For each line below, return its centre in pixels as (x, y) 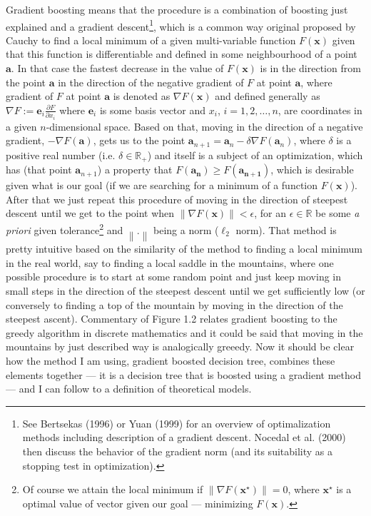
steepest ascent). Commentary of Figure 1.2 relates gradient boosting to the (172, 319)
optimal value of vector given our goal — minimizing (138, 503)
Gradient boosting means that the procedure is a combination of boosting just (177, 9)
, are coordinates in (320, 110)
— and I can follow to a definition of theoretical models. (129, 389)
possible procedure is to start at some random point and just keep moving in (174, 277)
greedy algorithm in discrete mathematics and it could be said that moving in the (184, 332)
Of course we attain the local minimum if (113, 489)
